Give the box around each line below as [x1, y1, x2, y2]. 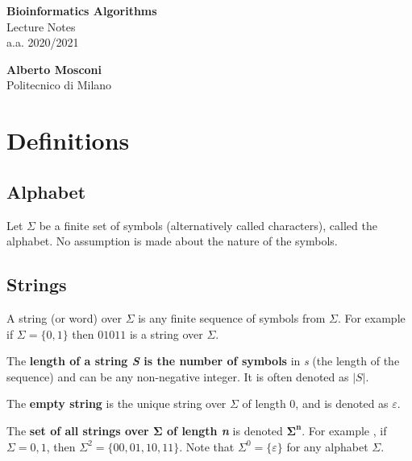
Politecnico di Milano [6, 76, 112, 93]
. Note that [179, 438, 235, 455]
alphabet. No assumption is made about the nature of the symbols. [6, 233, 338, 249]
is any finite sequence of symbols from [138, 309, 326, 326]
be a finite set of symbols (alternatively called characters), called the [39, 216, 377, 233]
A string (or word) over [6, 309, 122, 326]
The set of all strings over [6, 422, 149, 438]
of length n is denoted [167, 422, 283, 438]
